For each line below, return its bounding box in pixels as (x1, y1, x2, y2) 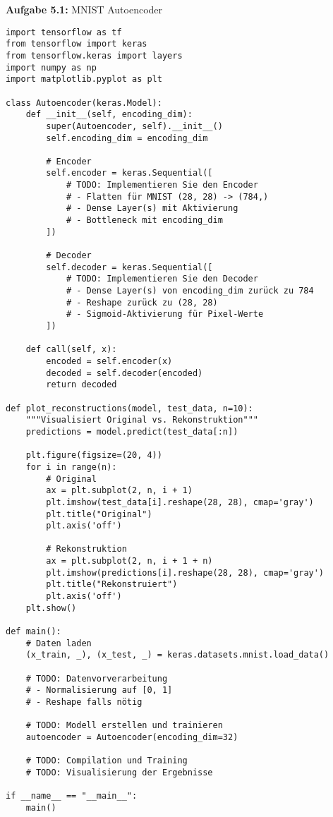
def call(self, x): (25, 344, 117, 355)
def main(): (6, 627, 61, 637)
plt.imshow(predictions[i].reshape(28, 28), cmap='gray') (46, 567, 325, 578)
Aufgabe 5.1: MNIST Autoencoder (6, 2, 163, 16)
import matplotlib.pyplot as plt (6, 74, 162, 85)
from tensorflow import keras (6, 39, 147, 49)
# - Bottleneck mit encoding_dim (66, 215, 223, 226)
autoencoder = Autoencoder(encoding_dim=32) (25, 732, 238, 742)
